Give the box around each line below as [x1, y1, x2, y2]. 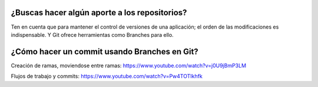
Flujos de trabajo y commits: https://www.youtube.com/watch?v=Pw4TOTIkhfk [11, 73, 203, 80]
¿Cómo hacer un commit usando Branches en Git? [11, 47, 198, 57]
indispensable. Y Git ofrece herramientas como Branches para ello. [11, 31, 174, 38]
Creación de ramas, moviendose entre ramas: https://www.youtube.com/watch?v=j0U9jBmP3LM [11, 62, 247, 69]
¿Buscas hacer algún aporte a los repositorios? [11, 8, 187, 18]
